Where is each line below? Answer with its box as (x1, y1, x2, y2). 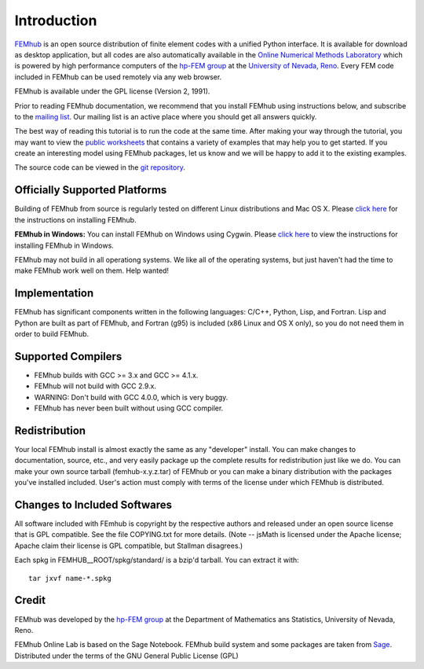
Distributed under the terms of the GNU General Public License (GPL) (14, 651, 239, 660)
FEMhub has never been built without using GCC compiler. (34, 403, 224, 413)
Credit (14, 594, 46, 607)
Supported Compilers (14, 350, 122, 363)
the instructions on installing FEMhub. (14, 215, 137, 224)
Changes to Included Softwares (14, 498, 173, 511)
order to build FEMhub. (14, 329, 90, 338)
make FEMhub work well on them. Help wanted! (14, 266, 169, 275)
